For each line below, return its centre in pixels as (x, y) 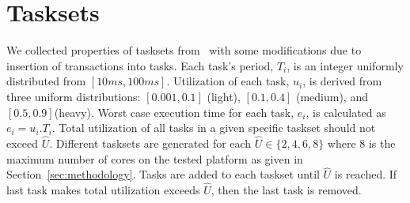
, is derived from (342, 81)
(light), (224, 96)
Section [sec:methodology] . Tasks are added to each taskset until (163, 174)
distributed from (46, 81)
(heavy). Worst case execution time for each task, (174, 112)
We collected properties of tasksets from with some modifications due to (184, 50)
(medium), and (332, 96)
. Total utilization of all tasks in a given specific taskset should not (214, 128)
